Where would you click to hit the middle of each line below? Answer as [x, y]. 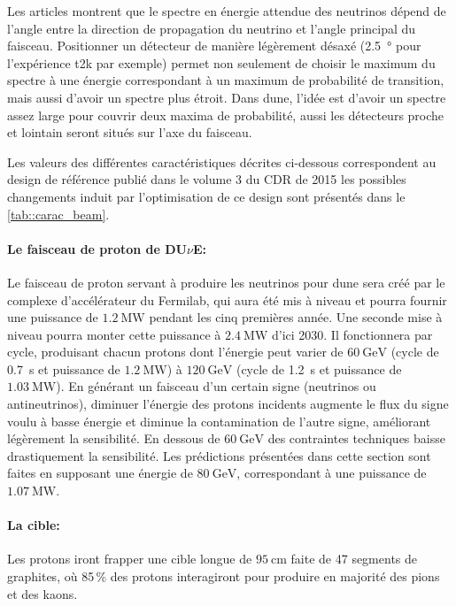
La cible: [34, 525]
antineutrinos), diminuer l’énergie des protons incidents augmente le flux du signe [228, 404]
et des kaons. [43, 593]
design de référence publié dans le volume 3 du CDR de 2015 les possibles [207, 179]
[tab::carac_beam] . [58, 214]
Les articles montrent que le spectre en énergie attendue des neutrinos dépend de [227, 11]
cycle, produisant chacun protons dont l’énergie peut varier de [175, 352]
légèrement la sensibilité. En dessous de [114, 438]
